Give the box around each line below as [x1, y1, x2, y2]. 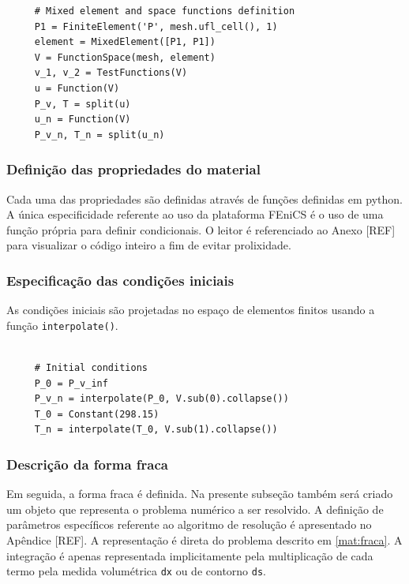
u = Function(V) [34, 82, 120, 94]
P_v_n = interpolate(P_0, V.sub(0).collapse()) [34, 393, 289, 405]
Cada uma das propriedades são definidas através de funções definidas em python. [6, 190, 403, 207]
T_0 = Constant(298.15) [34, 408, 159, 420]
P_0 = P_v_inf [34, 377, 108, 389]
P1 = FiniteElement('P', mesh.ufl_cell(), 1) [34, 21, 278, 32]
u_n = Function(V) [34, 114, 131, 125]
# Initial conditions [34, 362, 148, 373]
